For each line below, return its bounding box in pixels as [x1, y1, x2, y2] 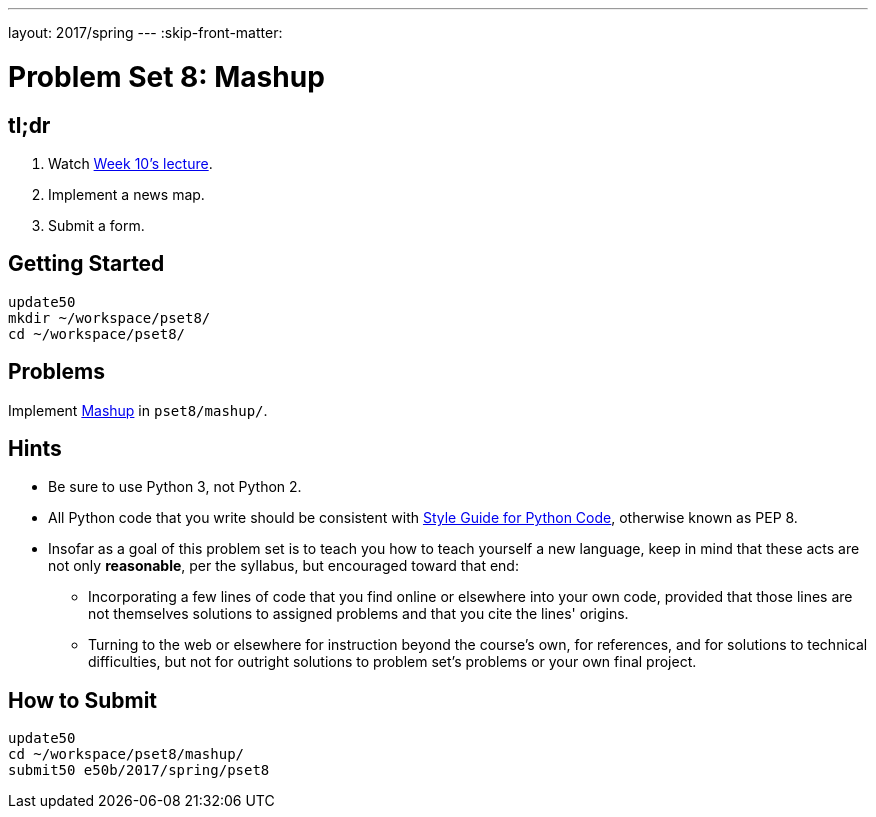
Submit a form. [48, 216, 145, 234]
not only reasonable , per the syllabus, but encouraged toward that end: [48, 557, 519, 575]
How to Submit [8, 687, 158, 713]
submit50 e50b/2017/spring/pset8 [8, 762, 270, 779]
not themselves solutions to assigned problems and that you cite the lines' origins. [88, 605, 629, 623]
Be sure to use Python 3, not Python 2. [48, 478, 302, 496]
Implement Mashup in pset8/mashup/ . [8, 401, 268, 419]
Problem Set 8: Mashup [8, 59, 325, 94]
